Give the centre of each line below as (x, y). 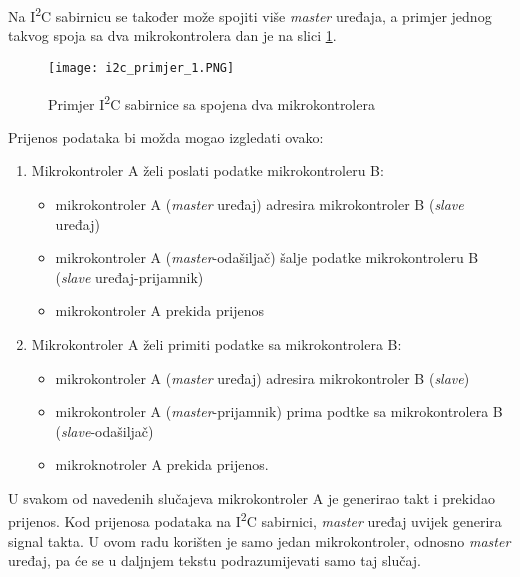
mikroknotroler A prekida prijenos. (162, 464)
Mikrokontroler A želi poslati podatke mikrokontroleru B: (207, 170)
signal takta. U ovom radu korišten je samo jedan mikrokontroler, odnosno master (259, 540)
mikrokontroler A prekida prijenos (159, 310)
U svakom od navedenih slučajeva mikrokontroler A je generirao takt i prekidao (251, 497)
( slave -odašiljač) (104, 430)
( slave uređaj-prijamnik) (129, 276)
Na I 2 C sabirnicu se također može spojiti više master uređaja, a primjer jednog (250, 14)
